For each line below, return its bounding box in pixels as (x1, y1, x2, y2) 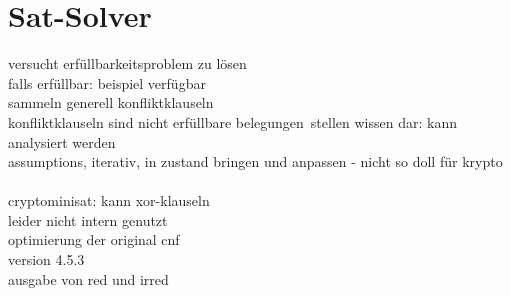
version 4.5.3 (8, 249, 85, 270)
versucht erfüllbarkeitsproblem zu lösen (8, 53, 247, 74)
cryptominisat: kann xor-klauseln (8, 190, 210, 211)
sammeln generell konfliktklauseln (8, 92, 214, 113)
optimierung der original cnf (8, 229, 180, 250)
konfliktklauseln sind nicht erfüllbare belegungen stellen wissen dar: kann (8, 111, 457, 132)
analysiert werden (8, 131, 116, 152)
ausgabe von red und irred (8, 268, 169, 289)
